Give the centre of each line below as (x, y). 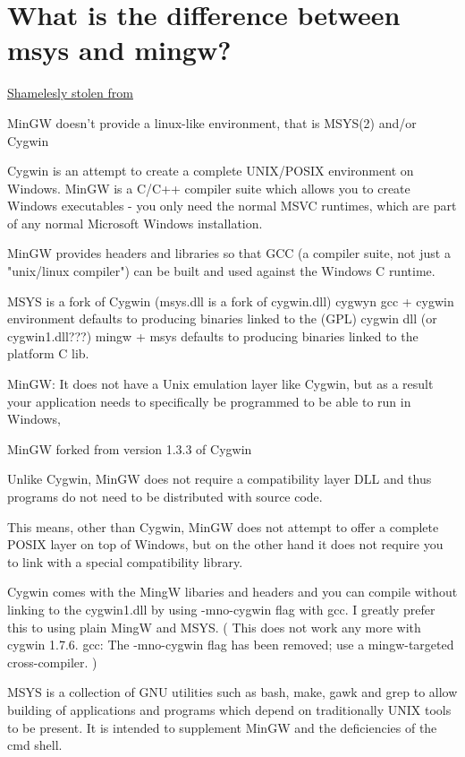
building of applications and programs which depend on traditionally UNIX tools (229, 709)
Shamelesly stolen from (70, 93)
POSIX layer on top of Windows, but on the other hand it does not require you (225, 544)
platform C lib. (48, 353)
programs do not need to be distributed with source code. (165, 496)
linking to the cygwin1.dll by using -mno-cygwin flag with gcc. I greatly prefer (221, 609)
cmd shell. (35, 745)
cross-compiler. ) (52, 662)
